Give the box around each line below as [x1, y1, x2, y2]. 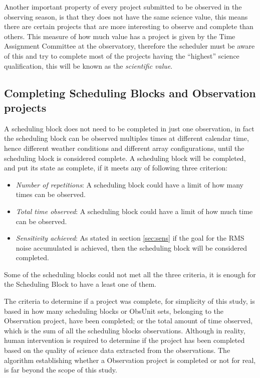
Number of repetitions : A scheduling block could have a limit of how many [16, 179, 243, 190]
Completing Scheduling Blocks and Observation [4, 85, 256, 100]
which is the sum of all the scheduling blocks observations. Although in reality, [4, 325, 245, 335]
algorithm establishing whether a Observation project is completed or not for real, [4, 354, 256, 365]
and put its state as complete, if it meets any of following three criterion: [4, 162, 228, 173]
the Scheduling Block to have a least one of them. [4, 279, 156, 289]
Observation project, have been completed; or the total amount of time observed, [4, 315, 253, 326]
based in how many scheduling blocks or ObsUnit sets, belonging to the [4, 305, 224, 316]
